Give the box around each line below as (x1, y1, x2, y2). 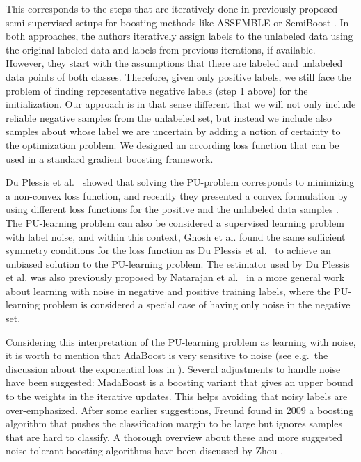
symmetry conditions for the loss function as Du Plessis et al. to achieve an (6, 243, 331, 257)
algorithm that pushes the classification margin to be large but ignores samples (6, 416, 343, 431)
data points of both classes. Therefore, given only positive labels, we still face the (6, 69, 351, 83)
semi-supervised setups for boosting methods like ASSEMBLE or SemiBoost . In (6, 15, 349, 29)
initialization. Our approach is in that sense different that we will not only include (6, 97, 356, 111)
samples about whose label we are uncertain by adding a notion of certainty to (6, 124, 341, 138)
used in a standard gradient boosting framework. (6, 151, 214, 166)
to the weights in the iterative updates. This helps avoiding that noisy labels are (6, 389, 348, 404)
